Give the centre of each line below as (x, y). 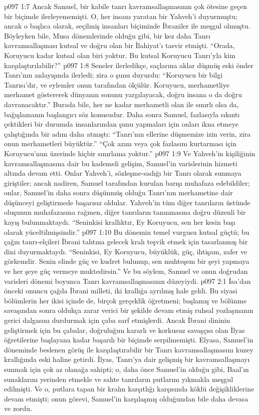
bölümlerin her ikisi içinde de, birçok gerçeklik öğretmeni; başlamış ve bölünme (125, 300)
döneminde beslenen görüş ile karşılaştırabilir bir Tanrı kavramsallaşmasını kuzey (129, 349)
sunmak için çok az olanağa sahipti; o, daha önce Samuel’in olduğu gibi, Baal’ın (126, 369)
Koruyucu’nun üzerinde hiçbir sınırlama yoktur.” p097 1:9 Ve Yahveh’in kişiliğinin (130, 153)
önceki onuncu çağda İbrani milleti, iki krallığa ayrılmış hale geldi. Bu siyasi (121, 291)
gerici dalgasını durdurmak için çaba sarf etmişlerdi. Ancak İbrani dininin (117, 320)
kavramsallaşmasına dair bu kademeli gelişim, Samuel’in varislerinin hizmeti (121, 163)
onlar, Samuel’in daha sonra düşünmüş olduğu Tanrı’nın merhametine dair (118, 192)
